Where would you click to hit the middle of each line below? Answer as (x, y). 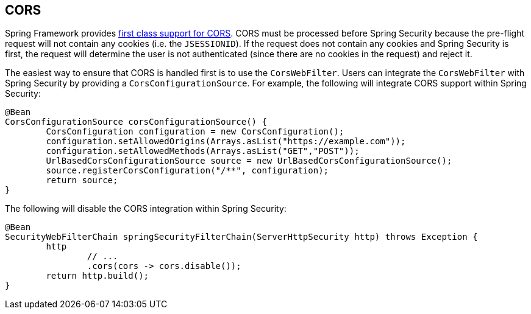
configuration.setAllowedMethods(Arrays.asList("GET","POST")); (203, 151)
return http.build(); (98, 276)
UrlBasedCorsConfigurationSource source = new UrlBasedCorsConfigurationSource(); (249, 161)
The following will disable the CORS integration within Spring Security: (146, 209)
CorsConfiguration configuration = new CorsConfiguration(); (195, 132)
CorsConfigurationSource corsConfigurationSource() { (136, 122)
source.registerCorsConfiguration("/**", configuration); (187, 171)
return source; (82, 180)
